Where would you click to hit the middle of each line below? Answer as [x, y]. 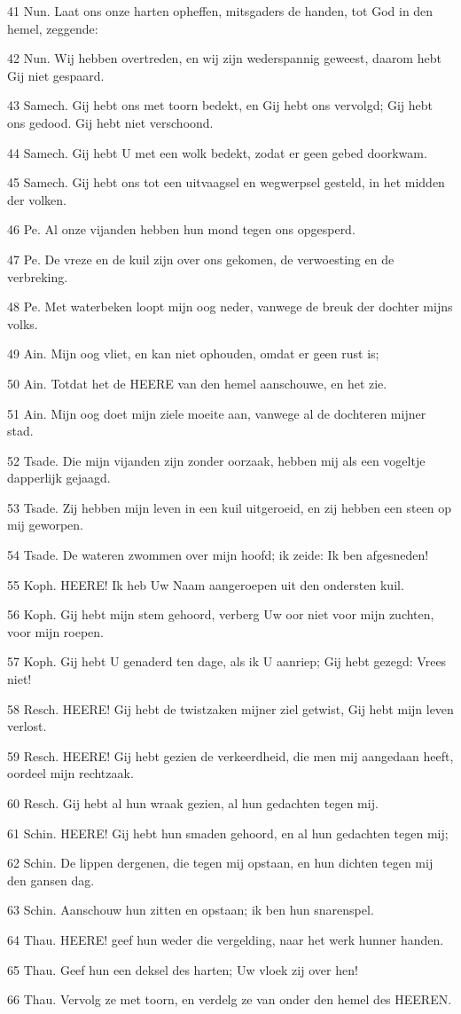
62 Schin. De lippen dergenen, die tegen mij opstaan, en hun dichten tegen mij [220, 863]
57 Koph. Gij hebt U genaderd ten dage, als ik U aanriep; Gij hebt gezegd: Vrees [227, 661]
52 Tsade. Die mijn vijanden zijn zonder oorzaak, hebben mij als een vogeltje [216, 460]
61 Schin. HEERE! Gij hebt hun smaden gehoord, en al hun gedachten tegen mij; [228, 833]
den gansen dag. [51, 880]
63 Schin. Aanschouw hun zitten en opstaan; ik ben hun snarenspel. [191, 910]
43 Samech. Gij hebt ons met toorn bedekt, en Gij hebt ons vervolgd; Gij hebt [220, 105]
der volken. [37, 199]
